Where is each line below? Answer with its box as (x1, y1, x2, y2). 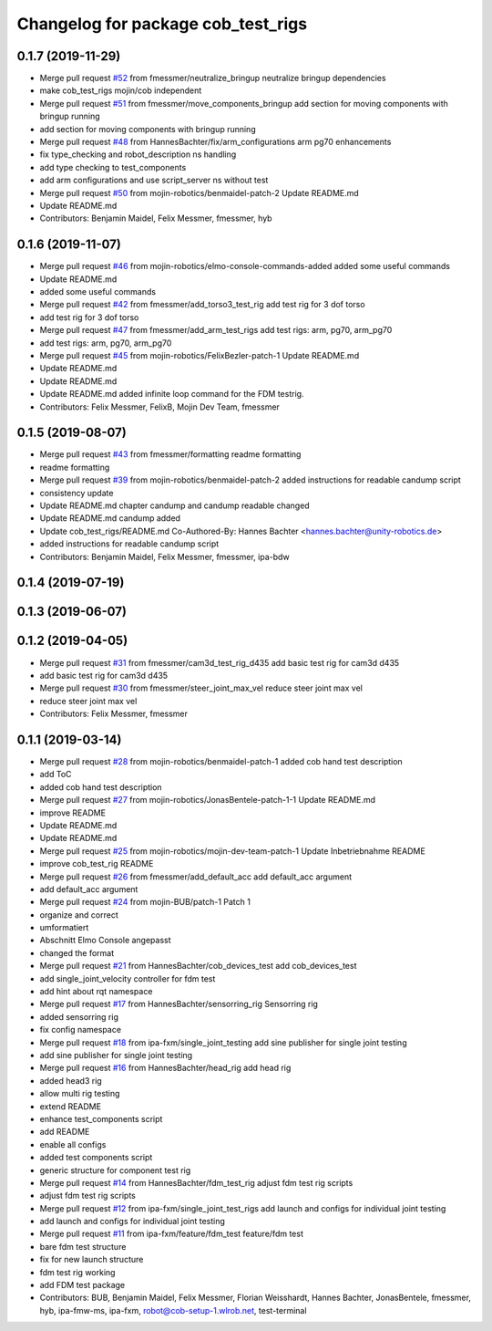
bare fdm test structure (39, 1241, 127, 1252)
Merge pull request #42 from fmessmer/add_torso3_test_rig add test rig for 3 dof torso (39, 299, 365, 310)
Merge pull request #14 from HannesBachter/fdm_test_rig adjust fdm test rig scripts (39, 1177, 354, 1188)
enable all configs (39, 1139, 107, 1149)
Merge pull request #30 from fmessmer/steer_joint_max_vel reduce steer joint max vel (39, 682, 364, 693)
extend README (39, 1100, 102, 1112)
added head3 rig (39, 1075, 102, 1086)
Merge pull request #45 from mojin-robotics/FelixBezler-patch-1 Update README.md (39, 350, 360, 360)
